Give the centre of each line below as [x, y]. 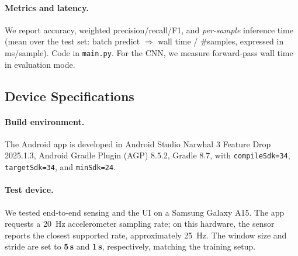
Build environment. [45, 121]
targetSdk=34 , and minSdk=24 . [60, 167]
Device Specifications [70, 96]
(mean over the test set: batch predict [72, 41]
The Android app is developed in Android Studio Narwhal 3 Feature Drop [138, 143]
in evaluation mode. [40, 64]
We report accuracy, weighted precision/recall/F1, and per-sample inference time [149, 30]
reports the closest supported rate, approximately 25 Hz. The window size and [146, 235]
